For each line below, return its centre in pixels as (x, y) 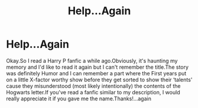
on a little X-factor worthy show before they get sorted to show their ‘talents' (99, 80)
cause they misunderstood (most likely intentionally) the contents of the (93, 86)
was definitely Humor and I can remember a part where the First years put (96, 73)
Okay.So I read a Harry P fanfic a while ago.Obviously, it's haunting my (92, 61)
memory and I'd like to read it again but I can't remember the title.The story (98, 67)
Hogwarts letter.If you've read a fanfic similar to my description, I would (93, 92)
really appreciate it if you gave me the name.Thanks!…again (79, 99)
